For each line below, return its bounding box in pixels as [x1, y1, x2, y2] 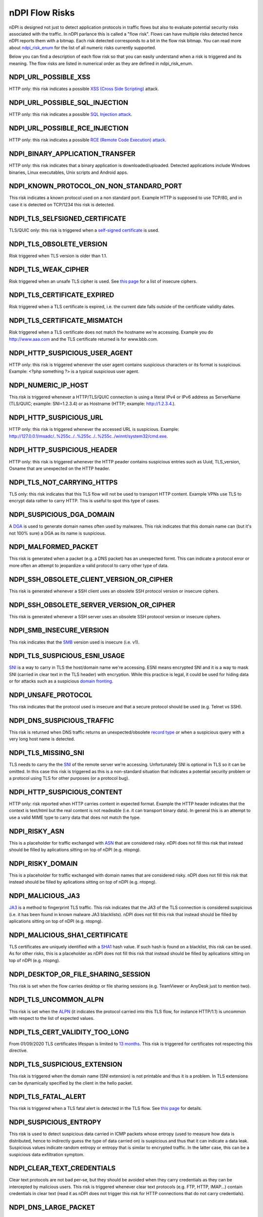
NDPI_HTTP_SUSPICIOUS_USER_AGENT [9, 349, 133, 357]
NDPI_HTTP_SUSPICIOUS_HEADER [9, 446, 117, 454]
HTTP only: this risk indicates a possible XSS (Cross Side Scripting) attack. [9, 86, 159, 92]
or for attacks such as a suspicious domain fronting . [9, 678, 113, 684]
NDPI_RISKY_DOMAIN [9, 859, 78, 867]
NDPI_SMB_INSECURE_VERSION [9, 626, 109, 635]
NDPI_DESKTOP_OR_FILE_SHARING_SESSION [9, 970, 150, 978]
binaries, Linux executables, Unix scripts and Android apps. [9, 169, 129, 175]
